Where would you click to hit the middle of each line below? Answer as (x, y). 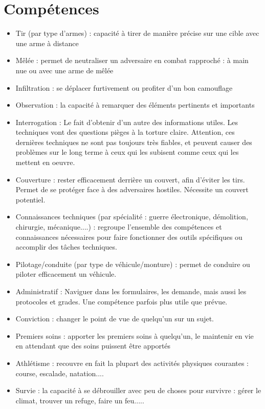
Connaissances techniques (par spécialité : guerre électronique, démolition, (132, 217)
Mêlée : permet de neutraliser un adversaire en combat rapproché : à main (132, 60)
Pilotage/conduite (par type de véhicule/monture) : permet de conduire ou (133, 264)
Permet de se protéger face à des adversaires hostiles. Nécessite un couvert (132, 189)
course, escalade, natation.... (60, 373)
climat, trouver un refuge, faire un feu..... (80, 400)
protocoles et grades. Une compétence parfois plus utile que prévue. (122, 301)
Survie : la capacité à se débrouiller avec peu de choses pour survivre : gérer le (138, 390)
